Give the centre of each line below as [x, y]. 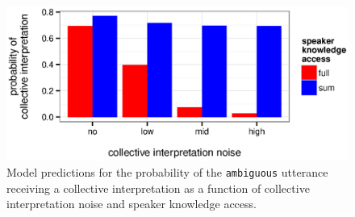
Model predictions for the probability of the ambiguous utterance [167, 171]
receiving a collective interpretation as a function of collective [158, 188]
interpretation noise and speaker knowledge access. [132, 204]
